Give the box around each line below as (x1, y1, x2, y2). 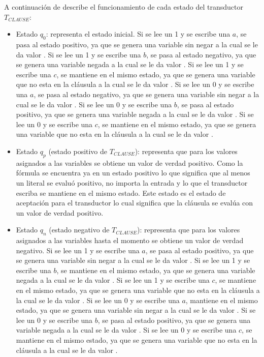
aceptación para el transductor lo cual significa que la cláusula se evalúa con (16, 197, 253, 208)
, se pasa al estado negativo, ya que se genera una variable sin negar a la (34, 88, 259, 99)
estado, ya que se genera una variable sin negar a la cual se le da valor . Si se (16, 305, 256, 315)
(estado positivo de (48, 145, 108, 156)
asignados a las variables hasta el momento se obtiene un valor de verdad (16, 235, 244, 246)
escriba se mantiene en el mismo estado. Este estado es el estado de (16, 187, 226, 198)
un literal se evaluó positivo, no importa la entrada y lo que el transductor (16, 177, 248, 188)
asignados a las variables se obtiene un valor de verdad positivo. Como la (16, 157, 243, 168)
